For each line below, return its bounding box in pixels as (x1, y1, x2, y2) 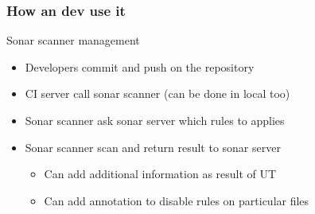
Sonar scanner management (6, 32, 140, 49)
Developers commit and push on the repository (25, 58, 255, 75)
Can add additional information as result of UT (44, 165, 277, 182)
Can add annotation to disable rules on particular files (44, 192, 309, 208)
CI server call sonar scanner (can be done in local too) (25, 85, 290, 102)
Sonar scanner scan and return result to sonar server (25, 138, 281, 155)
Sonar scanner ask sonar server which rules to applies (25, 112, 285, 128)
